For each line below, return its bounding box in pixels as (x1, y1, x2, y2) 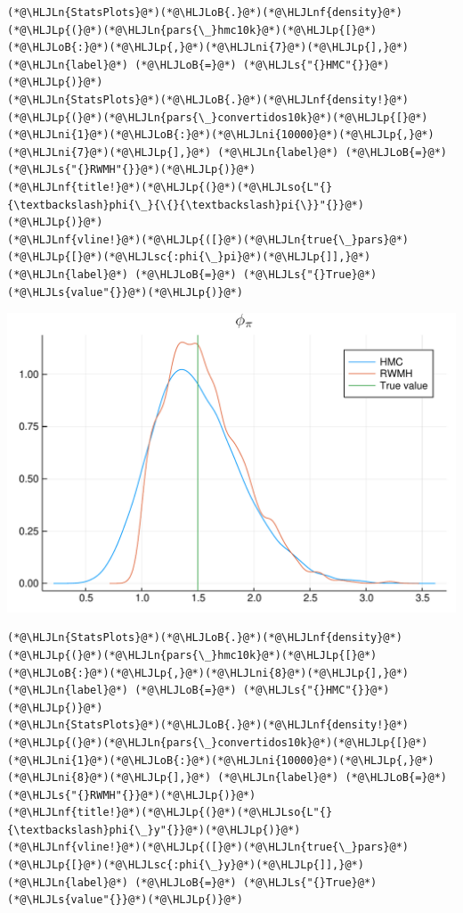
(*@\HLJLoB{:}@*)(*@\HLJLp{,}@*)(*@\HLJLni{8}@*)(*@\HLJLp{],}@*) (7, 666, 410, 679)
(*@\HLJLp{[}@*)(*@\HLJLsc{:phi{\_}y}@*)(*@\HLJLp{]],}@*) (7, 859, 364, 872)
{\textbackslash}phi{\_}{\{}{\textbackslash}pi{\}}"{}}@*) (7, 198, 364, 211)
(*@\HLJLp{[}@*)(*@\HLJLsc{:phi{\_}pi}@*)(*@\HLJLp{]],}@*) (7, 251, 371, 264)
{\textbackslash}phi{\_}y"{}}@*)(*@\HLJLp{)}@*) (7, 823, 301, 836)
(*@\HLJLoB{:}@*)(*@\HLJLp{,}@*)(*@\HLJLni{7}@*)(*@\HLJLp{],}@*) (7, 41, 410, 54)
